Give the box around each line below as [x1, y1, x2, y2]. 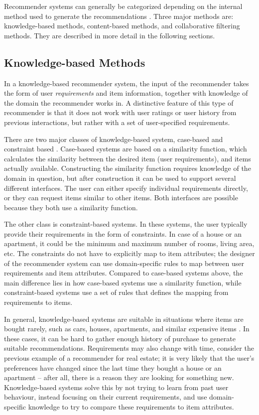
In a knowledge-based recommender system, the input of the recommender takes [4, 78, 249, 88]
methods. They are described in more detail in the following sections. [4, 30, 215, 40]
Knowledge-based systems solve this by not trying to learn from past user [4, 382, 229, 392]
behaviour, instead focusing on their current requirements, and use [4, 392, 207, 402]
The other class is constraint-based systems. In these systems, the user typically [4, 219, 248, 229]
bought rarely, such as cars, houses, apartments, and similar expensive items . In [4, 323, 250, 334]
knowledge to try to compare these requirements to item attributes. [28, 401, 234, 412]
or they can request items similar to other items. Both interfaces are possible [4, 192, 238, 203]
